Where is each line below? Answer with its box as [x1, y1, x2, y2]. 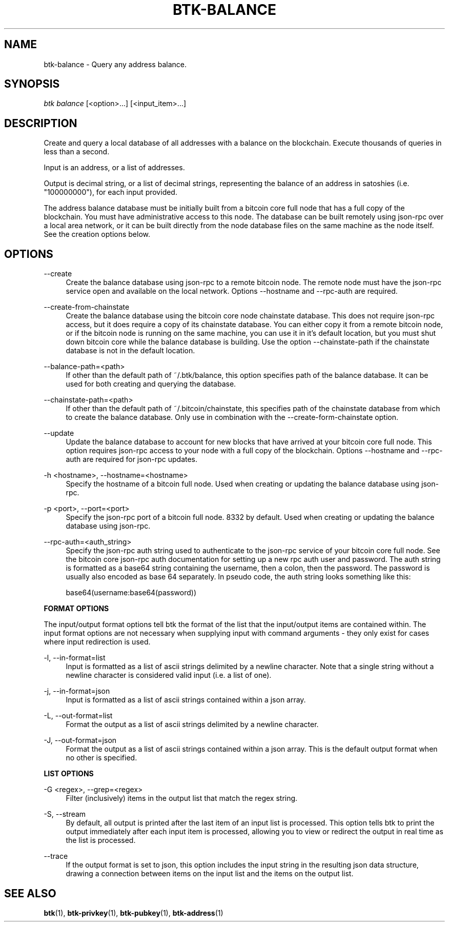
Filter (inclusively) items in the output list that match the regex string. [66, 794, 298, 803]
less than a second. [44, 147, 110, 156]
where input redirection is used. [44, 637, 151, 647]
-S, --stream [44, 810, 86, 819]
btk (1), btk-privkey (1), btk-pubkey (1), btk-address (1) [44, 908, 223, 917]
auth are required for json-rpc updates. [66, 455, 198, 464]
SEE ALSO [4, 887, 56, 900]
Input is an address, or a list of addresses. [44, 163, 185, 172]
